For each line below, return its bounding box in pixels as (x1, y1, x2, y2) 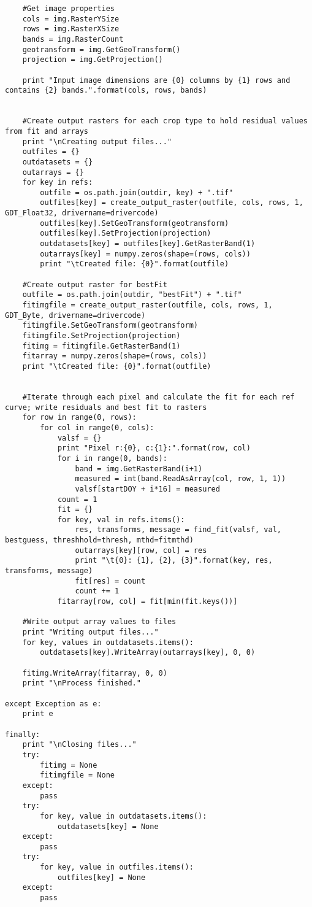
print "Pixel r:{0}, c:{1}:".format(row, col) (57, 444, 251, 453)
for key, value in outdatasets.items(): (40, 811, 207, 820)
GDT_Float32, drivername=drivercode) (5, 209, 159, 218)
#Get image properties (22, 4, 115, 13)
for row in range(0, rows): (22, 413, 137, 422)
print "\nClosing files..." (22, 740, 137, 749)
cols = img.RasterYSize (22, 14, 120, 23)
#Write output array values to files (22, 617, 177, 627)
